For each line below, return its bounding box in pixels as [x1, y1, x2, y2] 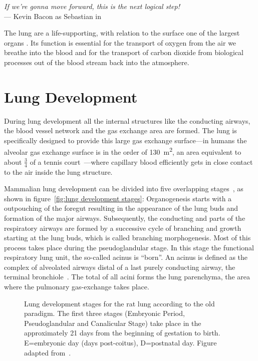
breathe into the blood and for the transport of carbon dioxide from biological [4, 47, 243, 58]
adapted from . [24, 347, 71, 357]
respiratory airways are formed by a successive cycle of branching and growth [4, 222, 241, 233]
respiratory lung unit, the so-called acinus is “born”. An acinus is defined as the [4, 252, 248, 262]
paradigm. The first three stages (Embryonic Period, [24, 308, 185, 318]
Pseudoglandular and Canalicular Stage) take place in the [24, 317, 201, 328]
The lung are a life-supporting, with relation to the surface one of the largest [4, 28, 240, 38]
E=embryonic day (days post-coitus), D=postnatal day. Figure [24, 337, 217, 348]
